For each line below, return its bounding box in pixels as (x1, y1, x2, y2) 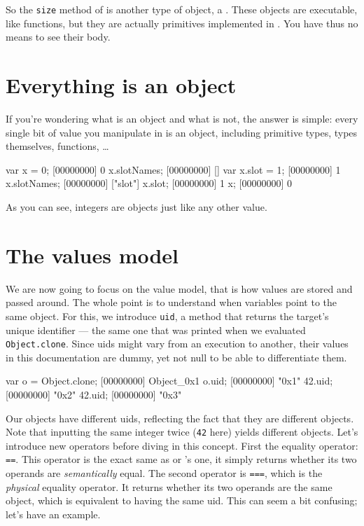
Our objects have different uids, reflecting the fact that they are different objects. (6, 410, 354, 425)
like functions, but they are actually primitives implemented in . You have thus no (6, 15, 358, 30)
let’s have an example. (6, 506, 101, 521)
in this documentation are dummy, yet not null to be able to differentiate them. (6, 349, 347, 364)
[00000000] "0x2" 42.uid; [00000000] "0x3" (6, 387, 182, 401)
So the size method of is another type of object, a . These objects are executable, (6, 2, 358, 16)
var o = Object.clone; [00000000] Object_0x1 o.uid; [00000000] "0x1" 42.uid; (6, 373, 333, 388)
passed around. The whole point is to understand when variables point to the (6, 295, 337, 310)
